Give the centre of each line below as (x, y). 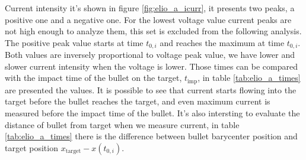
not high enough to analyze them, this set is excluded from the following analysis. (153, 31)
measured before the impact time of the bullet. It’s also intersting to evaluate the (152, 113)
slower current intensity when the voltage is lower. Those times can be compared (152, 66)
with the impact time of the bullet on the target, (93, 78)
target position (31, 147)
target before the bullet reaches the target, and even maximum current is (138, 101)
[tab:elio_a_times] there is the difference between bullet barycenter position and (151, 136)
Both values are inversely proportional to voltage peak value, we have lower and (150, 55)
